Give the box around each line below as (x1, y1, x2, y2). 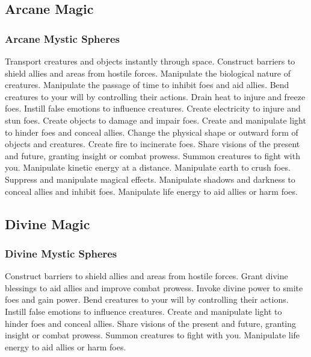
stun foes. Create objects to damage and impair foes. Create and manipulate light (5, 113, 306, 126)
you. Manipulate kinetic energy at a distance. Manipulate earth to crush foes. (5, 161, 291, 174)
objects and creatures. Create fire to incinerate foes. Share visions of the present (5, 137, 300, 150)
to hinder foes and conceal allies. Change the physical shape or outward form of (5, 125, 298, 138)
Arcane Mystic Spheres (5, 31, 120, 46)
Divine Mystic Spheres (5, 245, 117, 261)
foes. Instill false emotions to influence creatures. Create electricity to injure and (5, 102, 301, 115)
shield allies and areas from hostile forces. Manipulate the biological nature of (5, 66, 291, 79)
